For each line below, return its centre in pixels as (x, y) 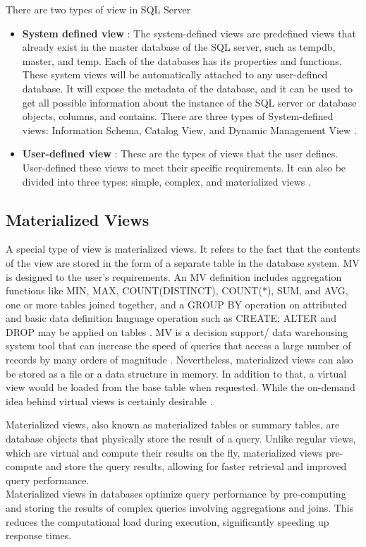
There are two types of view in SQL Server (98, 9)
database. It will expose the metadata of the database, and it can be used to (187, 88)
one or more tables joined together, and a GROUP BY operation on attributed (176, 304)
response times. (39, 535)
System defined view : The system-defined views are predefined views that (189, 33)
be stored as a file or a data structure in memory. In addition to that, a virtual (176, 373)
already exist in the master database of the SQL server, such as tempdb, (179, 47)
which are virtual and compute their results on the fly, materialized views (164, 452)
